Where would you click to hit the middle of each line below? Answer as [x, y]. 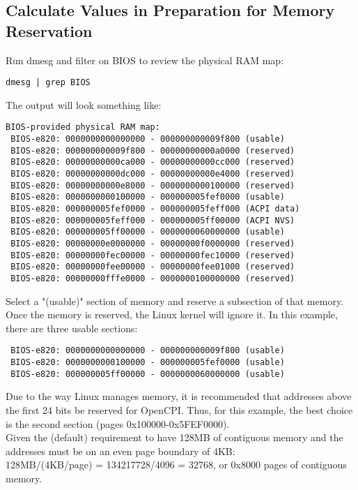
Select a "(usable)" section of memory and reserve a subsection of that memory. [175, 300]
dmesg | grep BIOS [48, 83]
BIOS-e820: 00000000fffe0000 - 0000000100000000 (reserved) [153, 278]
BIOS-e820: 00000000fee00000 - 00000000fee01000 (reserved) [153, 267]
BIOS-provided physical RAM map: [83, 127]
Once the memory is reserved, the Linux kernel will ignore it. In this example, [172, 314]
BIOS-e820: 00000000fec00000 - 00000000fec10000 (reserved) [153, 255]
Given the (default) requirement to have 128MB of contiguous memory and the [174, 437]
